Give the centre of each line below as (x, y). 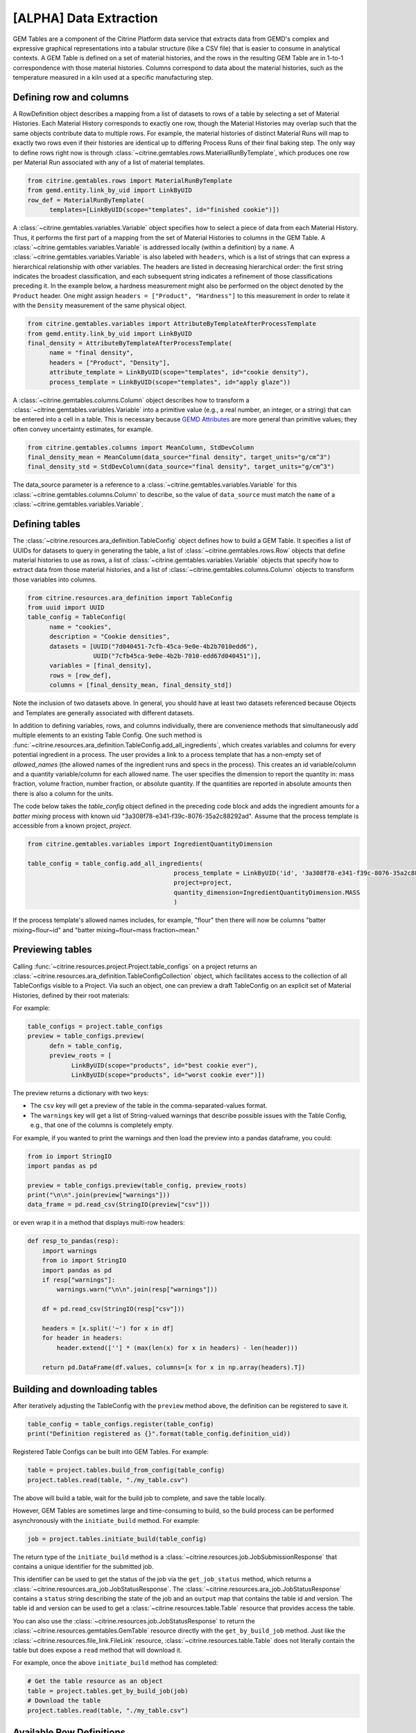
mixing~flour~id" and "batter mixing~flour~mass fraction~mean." (106, 930)
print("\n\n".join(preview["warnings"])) (99, 1195)
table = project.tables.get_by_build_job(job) (108, 1691)
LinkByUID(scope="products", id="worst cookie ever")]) (168, 1075)
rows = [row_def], (81, 675)
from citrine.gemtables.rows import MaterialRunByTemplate (130, 181)
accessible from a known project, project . (72, 826)
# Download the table (64, 1701)
